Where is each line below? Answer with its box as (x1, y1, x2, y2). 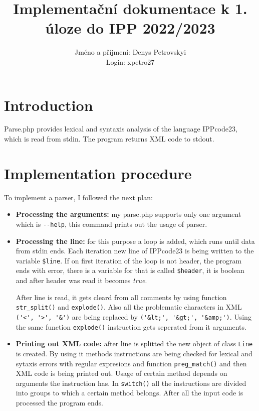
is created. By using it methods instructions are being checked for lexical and (16, 348, 252, 358)
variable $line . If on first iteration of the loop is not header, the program (16, 255, 242, 265)
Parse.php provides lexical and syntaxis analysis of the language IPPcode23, (4, 123, 237, 134)
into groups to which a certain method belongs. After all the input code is (16, 387, 243, 398)
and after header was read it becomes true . (16, 275, 147, 286)
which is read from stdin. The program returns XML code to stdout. (4, 133, 214, 144)
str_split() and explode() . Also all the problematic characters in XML (16, 302, 242, 312)
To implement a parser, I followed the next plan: (4, 192, 153, 202)
